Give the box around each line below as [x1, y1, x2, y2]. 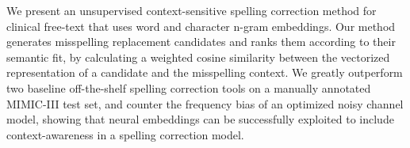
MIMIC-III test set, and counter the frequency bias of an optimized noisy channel [6, 95, 404, 112]
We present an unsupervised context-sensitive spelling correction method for [6, 2, 377, 18]
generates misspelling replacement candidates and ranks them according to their [6, 33, 396, 50]
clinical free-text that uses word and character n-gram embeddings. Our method [6, 17, 396, 34]
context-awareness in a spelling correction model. [6, 126, 244, 142]
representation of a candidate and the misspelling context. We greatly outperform [6, 64, 403, 81]
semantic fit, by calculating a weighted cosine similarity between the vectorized [6, 48, 390, 65]
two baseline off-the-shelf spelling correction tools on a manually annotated [6, 79, 371, 96]
